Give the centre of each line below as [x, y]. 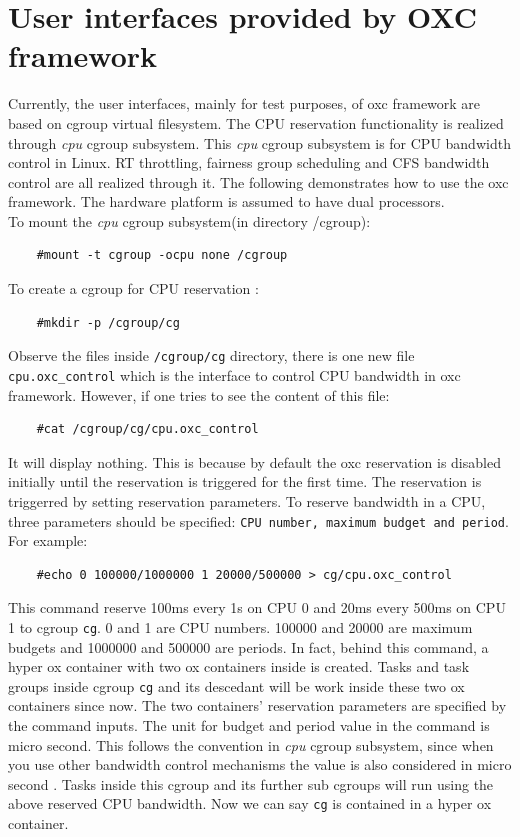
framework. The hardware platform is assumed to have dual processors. [226, 201]
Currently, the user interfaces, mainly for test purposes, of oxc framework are [244, 103]
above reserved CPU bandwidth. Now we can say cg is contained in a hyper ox [250, 803]
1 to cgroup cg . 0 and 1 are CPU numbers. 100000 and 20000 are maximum [240, 626]
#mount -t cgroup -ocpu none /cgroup [162, 255]
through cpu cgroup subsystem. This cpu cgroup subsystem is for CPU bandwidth [259, 142]
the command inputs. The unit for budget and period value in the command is [249, 725]
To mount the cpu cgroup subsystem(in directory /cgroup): [189, 220]
